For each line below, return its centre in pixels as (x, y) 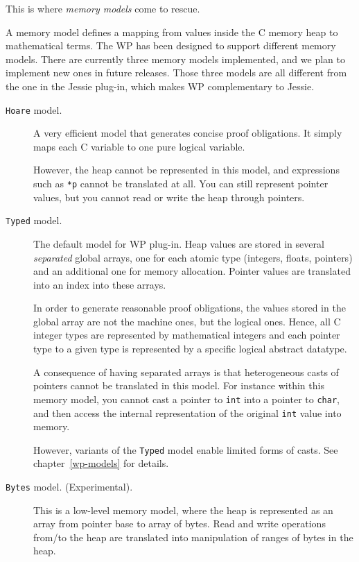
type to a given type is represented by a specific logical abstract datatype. (190, 349)
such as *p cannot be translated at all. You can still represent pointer (181, 183)
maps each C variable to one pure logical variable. (139, 146)
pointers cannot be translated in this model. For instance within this (179, 385)
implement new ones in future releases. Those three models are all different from (176, 73)
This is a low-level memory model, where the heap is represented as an (183, 510)
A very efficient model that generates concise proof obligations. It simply (188, 133)
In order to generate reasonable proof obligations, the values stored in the (190, 308)
